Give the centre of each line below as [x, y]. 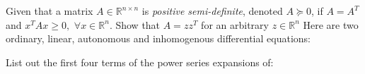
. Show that [135, 24]
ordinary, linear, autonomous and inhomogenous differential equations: [158, 38]
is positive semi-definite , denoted [212, 11]
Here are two [331, 24]
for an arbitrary [235, 24]
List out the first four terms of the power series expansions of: [140, 62]
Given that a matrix [50, 11]
